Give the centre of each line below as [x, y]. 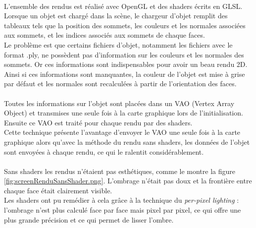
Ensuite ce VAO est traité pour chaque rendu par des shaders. [98, 122]
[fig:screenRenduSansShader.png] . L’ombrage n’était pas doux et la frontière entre [128, 181]
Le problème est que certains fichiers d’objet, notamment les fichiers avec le [118, 44]
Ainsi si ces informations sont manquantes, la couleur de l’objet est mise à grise [125, 74]
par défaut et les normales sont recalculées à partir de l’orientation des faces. [120, 84]
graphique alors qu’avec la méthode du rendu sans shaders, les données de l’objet [127, 142]
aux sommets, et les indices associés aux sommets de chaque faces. [104, 35]
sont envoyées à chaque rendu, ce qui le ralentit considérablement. [104, 151]
